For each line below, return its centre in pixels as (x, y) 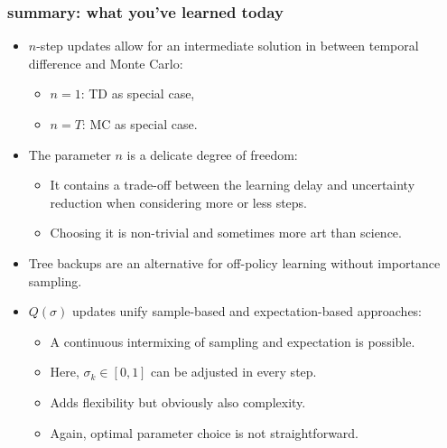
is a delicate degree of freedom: (212, 154)
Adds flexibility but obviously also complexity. (178, 401)
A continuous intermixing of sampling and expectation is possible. (233, 341)
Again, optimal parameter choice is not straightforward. (205, 432)
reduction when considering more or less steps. (179, 202)
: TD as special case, (138, 93)
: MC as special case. (140, 124)
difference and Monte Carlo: (106, 63)
